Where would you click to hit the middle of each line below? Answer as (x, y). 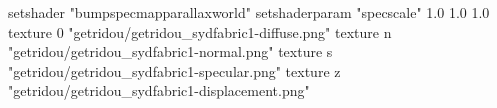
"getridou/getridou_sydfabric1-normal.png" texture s (170, 51)
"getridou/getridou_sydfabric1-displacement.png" (159, 90)
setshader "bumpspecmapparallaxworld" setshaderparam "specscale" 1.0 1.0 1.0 (249, 12)
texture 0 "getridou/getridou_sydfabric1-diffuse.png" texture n (200, 31)
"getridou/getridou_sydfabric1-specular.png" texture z (174, 70)
